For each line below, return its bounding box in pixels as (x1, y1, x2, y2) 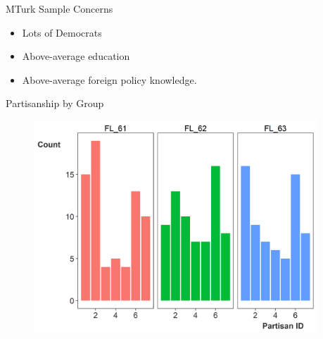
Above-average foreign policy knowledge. (22, 72, 197, 87)
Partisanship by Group (6, 96, 104, 111)
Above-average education (22, 49, 130, 63)
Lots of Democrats (22, 25, 102, 39)
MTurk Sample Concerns (6, 1, 113, 16)
